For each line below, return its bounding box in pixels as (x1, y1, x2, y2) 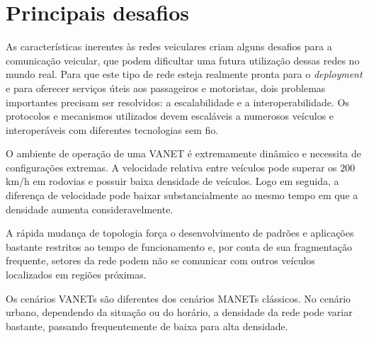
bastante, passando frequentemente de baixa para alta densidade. (6, 318, 288, 333)
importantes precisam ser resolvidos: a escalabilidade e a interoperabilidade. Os (6, 94, 349, 109)
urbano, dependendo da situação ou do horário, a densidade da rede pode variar (6, 305, 353, 320)
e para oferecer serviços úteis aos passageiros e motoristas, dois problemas (6, 80, 326, 95)
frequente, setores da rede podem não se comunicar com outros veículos (6, 253, 315, 268)
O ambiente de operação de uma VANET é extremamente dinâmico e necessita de (6, 146, 361, 161)
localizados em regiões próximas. (6, 267, 147, 282)
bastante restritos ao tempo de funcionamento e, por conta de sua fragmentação (6, 239, 352, 254)
